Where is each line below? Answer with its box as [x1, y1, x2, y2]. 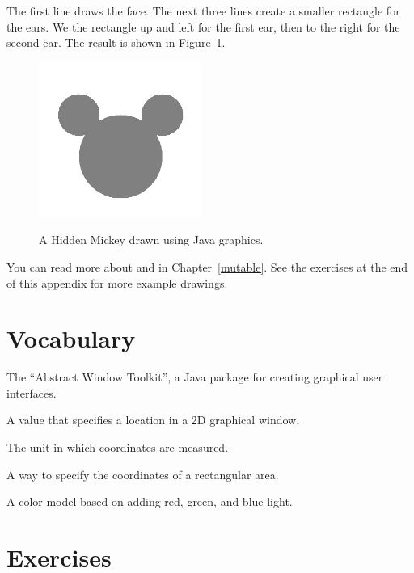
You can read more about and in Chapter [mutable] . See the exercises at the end [6, 258, 408, 275]
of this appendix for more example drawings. [6, 274, 228, 291]
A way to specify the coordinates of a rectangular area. [6, 466, 279, 482]
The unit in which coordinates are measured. [6, 439, 229, 456]
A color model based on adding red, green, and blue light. [6, 493, 293, 510]
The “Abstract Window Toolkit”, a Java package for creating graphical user [6, 369, 383, 386]
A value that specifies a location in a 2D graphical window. [6, 411, 300, 428]
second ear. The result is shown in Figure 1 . [6, 34, 226, 51]
